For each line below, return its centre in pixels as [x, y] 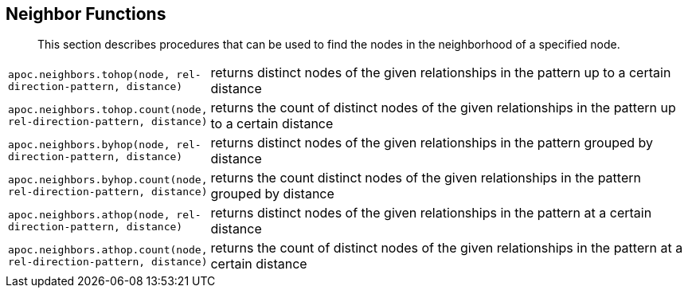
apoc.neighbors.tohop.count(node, [108, 110]
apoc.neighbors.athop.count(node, [108, 250]
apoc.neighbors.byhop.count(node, [108, 180]
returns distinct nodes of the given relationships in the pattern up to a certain [441, 73]
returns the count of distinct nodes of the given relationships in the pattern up [443, 108]
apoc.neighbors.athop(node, [89, 215]
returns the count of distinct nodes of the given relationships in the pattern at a [447, 248]
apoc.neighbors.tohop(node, [89, 75]
